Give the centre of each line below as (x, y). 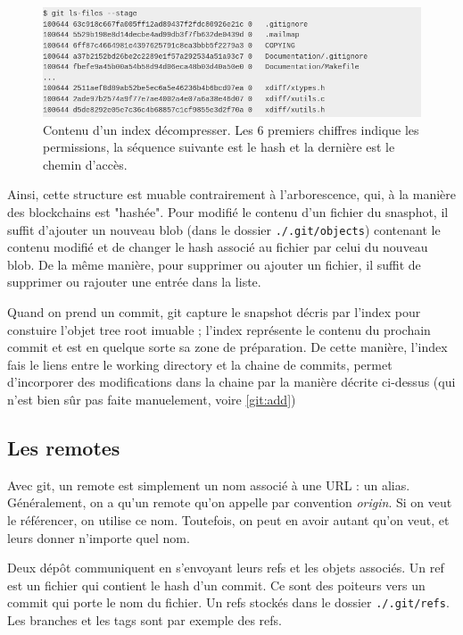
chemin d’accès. (85, 164)
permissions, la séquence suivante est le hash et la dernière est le (219, 147)
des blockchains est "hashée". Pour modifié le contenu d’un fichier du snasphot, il (228, 212)
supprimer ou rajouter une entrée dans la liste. (134, 282)
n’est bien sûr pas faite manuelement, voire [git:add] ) (152, 399)
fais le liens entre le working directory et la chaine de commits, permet (200, 364)
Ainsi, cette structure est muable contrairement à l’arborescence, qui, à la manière (231, 194)
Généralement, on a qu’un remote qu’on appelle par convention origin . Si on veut (230, 502)
